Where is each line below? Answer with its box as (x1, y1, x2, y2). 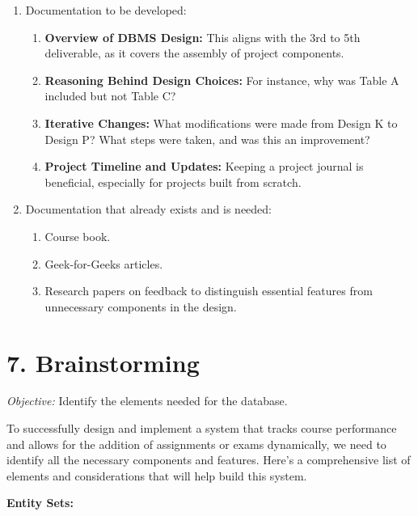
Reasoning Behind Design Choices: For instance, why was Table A (44, 71, 399, 88)
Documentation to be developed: (25, 2, 187, 18)
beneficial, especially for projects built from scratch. (44, 173, 302, 190)
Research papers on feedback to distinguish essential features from (44, 282, 373, 299)
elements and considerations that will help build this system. (6, 467, 307, 484)
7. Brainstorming (6, 345, 200, 379)
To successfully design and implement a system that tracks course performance (6, 420, 397, 437)
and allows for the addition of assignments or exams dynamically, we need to (6, 435, 386, 452)
